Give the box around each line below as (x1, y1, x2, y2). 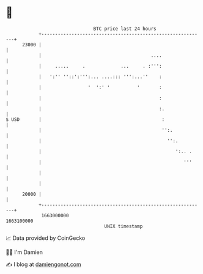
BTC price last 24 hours (93, 26, 157, 32)
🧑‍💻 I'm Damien (6, 248, 43, 256)
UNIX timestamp (104, 223, 143, 229)
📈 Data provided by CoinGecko (6, 234, 86, 242)
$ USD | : (6, 116, 165, 123)
